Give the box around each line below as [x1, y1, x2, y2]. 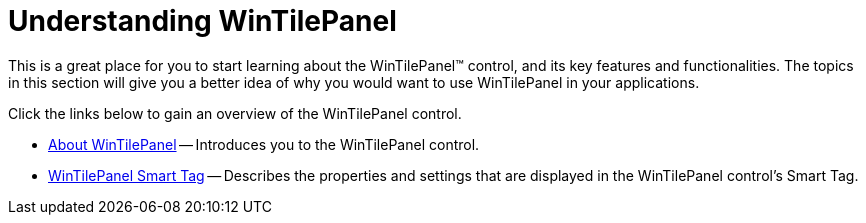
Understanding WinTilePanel [8, 4, 397, 38]
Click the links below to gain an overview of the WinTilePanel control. [8, 104, 462, 122]
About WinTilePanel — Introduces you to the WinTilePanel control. [48, 135, 480, 153]
